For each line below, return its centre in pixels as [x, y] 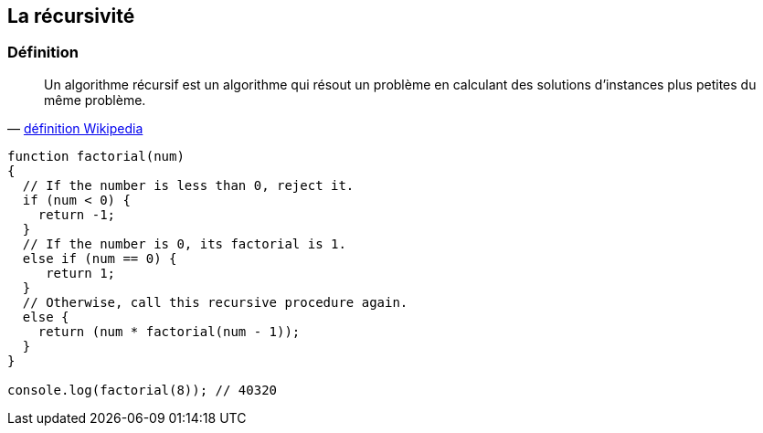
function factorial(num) [96, 156]
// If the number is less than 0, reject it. [188, 185]
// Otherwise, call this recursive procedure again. [215, 302]
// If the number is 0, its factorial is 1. [184, 243]
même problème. [95, 100]
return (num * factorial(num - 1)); [169, 331]
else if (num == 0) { [100, 258]
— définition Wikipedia [75, 128]
